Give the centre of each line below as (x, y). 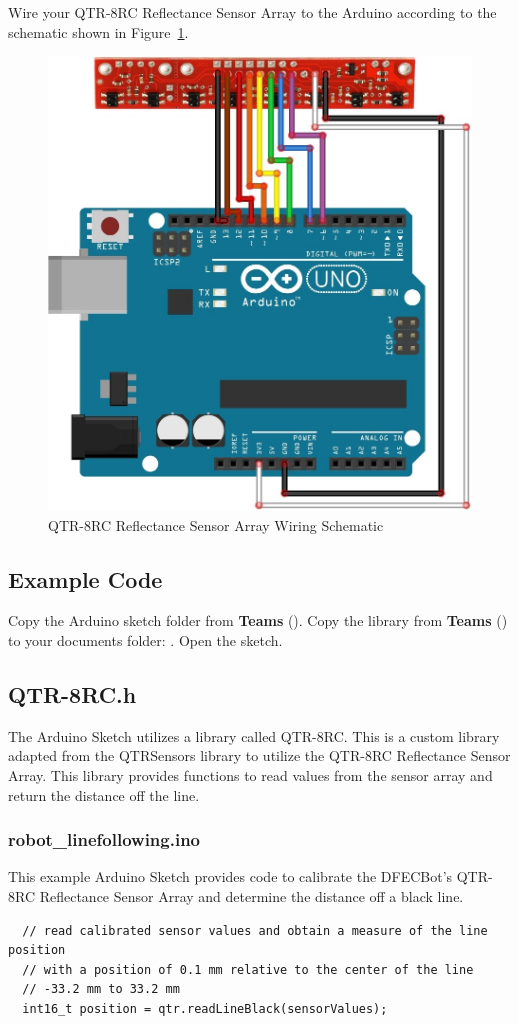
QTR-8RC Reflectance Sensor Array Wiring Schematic (216, 524)
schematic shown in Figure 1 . (98, 31)
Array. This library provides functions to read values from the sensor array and (250, 774)
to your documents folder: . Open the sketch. (145, 639)
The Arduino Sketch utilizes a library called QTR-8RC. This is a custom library (254, 735)
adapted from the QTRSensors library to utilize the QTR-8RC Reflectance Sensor (259, 755)
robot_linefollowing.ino (104, 839)
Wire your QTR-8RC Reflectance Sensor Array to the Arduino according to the (252, 12)
